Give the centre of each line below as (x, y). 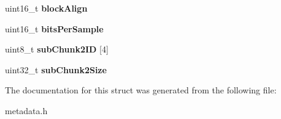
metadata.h (26, 110)
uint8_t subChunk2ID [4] (57, 49)
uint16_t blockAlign (46, 8)
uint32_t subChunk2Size (56, 69)
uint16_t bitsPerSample (54, 28)
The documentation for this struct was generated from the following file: (141, 90)
